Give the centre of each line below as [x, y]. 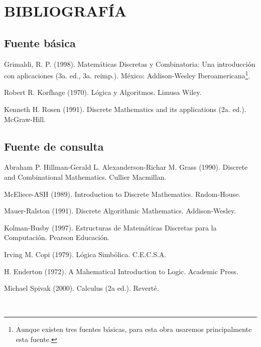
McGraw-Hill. [25, 119]
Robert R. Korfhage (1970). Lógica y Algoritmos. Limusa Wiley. [103, 92]
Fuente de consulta [54, 146]
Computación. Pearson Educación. [57, 237]
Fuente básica [40, 42]
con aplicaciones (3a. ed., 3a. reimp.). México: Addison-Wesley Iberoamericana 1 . [127, 75]
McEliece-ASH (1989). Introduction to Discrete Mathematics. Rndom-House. [122, 194]
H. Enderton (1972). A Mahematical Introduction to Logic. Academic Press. [121, 271]
